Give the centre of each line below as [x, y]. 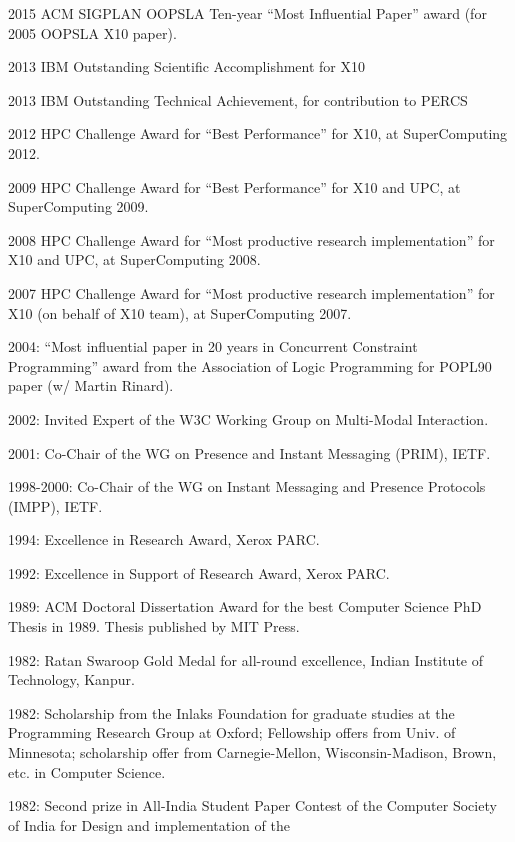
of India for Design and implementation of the [149, 824]
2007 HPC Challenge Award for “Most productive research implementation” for [251, 292]
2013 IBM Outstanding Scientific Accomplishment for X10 [186, 66]
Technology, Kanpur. [71, 679]
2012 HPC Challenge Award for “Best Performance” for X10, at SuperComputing [258, 133]
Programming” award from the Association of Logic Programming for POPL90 [250, 365]
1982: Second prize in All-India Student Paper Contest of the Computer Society [252, 805]
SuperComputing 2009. [78, 206]
